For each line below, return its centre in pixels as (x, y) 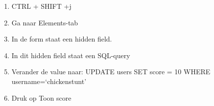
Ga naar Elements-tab (45, 22)
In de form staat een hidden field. (62, 39)
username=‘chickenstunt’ (49, 81)
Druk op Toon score (41, 97)
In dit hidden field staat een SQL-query (71, 55)
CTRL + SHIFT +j (41, 6)
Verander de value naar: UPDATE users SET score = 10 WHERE (111, 72)
